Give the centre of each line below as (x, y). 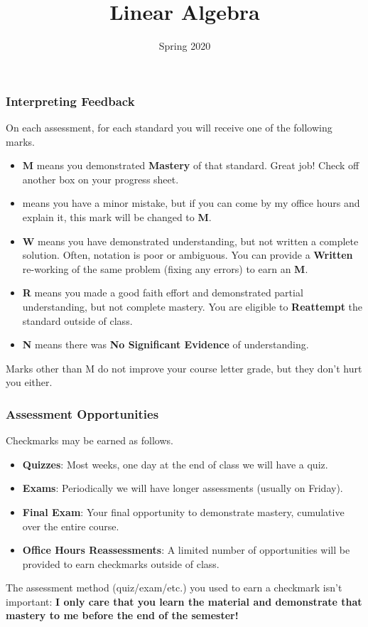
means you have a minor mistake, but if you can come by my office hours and (191, 203)
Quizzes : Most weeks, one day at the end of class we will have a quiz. (175, 464)
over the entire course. (71, 526)
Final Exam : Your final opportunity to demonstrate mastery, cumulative (183, 511)
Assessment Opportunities (82, 413)
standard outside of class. (77, 320)
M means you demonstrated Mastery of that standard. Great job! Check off (191, 165)
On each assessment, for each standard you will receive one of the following (169, 128)
